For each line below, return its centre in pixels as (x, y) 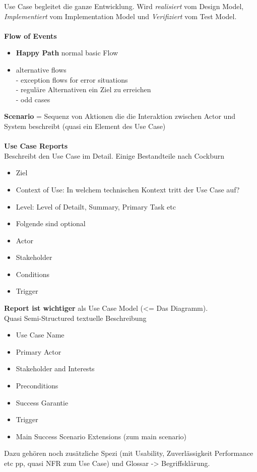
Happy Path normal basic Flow (67, 53)
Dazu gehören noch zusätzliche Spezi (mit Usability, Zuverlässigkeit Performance (129, 453)
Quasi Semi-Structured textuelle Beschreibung (75, 318)
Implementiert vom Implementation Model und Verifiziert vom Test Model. (120, 16)
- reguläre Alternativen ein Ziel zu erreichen (83, 89)
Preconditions (37, 386)
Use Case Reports (36, 146)
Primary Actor (39, 351)
